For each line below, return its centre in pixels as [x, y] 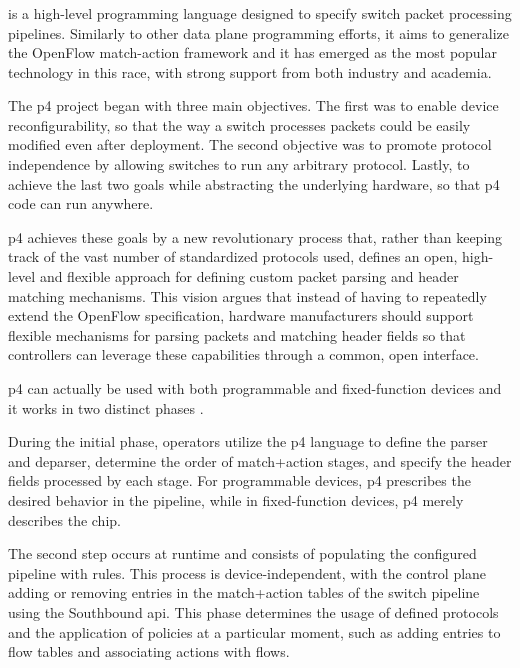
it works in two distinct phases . [106, 407]
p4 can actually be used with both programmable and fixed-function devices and [255, 388]
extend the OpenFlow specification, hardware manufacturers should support [241, 315]
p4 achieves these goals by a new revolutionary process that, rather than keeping [255, 236]
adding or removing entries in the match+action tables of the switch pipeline [244, 592]
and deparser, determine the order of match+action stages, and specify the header [260, 460]
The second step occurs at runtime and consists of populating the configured [242, 553]
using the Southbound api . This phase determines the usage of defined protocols [253, 611]
